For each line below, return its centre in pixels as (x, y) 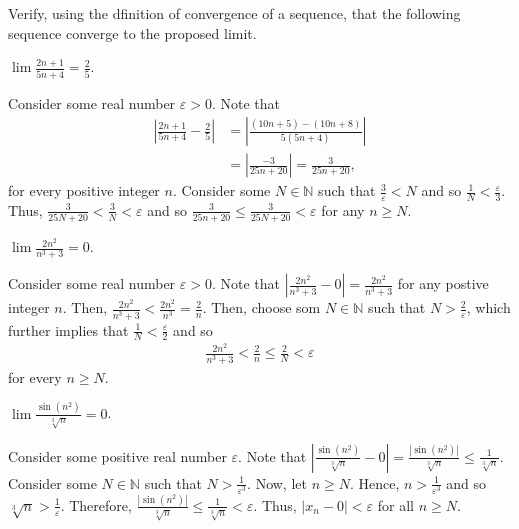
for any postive (443, 283)
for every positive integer (84, 190)
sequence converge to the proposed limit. (132, 32)
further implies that (68, 329)
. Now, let (277, 482)
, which (488, 307)
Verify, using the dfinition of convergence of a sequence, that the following (234, 13)
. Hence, (374, 482)
